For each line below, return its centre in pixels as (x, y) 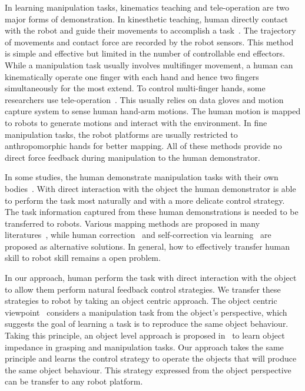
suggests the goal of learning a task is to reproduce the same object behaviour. (147, 324)
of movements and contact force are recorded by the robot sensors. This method (149, 42)
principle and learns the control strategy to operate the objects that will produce (151, 358)
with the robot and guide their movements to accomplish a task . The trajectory (150, 30)
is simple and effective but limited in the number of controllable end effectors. (145, 53)
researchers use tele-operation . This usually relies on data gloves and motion (144, 99)
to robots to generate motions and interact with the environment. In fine (136, 122)
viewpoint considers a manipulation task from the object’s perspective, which (146, 312)
